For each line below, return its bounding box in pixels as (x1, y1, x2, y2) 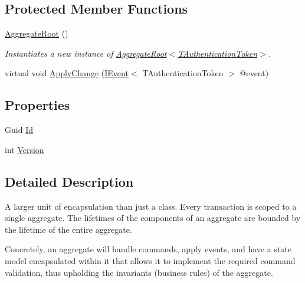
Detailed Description (5, 172, 134, 190)
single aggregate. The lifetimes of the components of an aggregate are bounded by (5, 212, 301, 224)
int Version (5, 143, 44, 155)
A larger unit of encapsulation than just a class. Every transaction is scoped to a (5, 200, 297, 212)
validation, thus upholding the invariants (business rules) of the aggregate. (5, 266, 273, 278)
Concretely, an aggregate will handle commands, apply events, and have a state (5, 243, 292, 255)
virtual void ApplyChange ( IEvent (5, 67, 129, 79)
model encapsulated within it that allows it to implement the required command (5, 254, 296, 266)
